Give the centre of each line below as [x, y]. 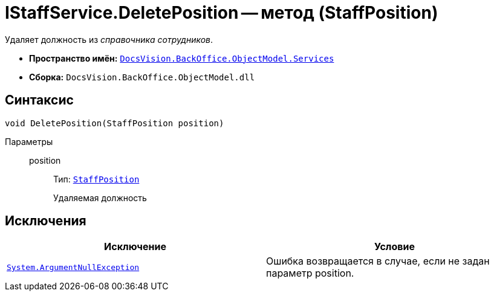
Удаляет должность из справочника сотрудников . [109, 39]
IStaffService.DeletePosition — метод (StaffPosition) [222, 13]
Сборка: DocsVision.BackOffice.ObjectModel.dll [142, 77]
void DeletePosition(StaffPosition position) [115, 123]
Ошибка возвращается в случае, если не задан [378, 261]
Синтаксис [39, 100]
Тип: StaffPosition [96, 179]
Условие [395, 247]
